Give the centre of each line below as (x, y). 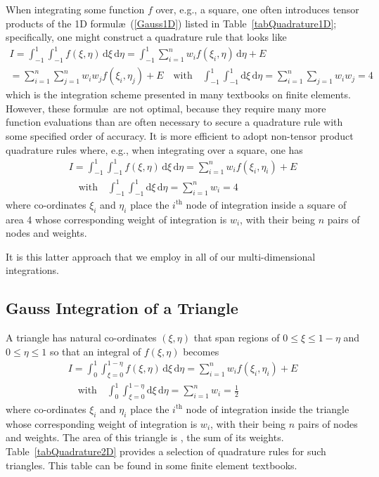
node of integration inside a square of (266, 204)
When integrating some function (75, 9)
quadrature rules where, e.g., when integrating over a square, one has (154, 149)
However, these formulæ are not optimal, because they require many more (166, 108)
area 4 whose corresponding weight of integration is (116, 219)
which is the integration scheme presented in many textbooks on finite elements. (178, 94)
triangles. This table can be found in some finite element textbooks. (152, 465)
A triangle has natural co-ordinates (81, 338)
